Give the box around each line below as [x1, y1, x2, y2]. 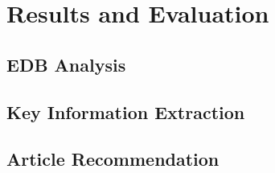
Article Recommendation [6, 146, 220, 171]
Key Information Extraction [6, 99, 245, 124]
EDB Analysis [6, 51, 126, 76]
